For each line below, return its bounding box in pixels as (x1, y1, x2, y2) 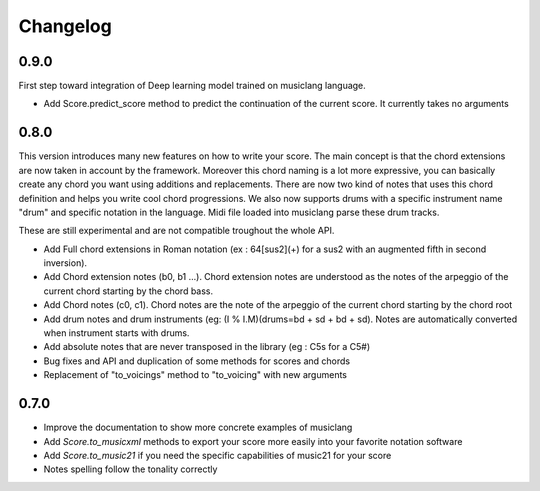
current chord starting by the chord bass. (43, 285, 214, 297)
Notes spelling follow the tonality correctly (43, 463, 218, 475)
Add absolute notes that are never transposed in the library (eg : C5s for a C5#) (43, 341, 371, 353)
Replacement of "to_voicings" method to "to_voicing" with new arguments (43, 369, 347, 381)
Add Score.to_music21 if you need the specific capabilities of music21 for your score (43, 449, 392, 461)
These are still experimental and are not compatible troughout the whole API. (18, 225, 335, 237)
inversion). (43, 257, 88, 269)
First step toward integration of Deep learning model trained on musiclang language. (18, 80, 367, 92)
